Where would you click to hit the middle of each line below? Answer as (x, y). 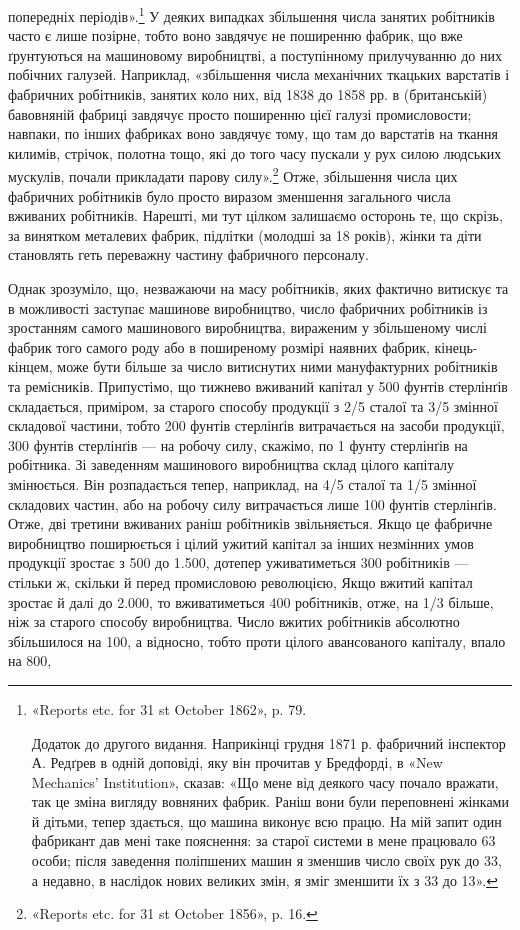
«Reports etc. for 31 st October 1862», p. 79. (169, 708)
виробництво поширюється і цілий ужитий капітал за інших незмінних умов (241, 542)
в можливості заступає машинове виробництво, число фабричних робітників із (248, 307)
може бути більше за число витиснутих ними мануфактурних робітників (277, 366)
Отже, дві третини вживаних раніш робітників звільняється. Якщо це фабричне (250, 523)
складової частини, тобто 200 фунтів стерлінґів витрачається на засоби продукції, (256, 425)
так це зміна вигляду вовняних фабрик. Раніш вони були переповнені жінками (270, 801)
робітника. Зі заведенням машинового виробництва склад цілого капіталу (231, 464)
